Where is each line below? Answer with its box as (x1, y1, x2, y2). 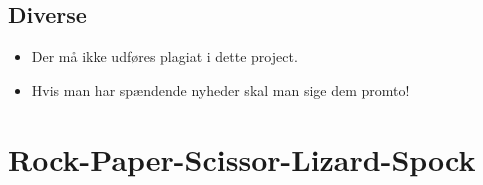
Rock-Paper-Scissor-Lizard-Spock (8, 138, 476, 179)
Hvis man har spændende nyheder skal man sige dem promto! (31, 79, 410, 100)
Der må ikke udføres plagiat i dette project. (31, 46, 298, 67)
